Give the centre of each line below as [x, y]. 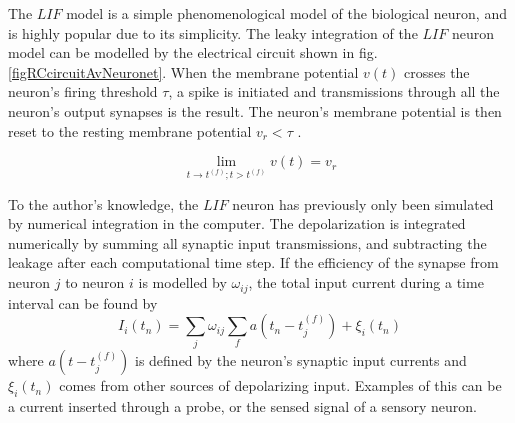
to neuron [95, 282]
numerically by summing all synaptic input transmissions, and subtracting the [247, 242]
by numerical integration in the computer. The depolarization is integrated [237, 223]
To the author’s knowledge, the [103, 203]
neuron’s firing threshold [83, 91]
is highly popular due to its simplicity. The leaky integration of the [213, 32]
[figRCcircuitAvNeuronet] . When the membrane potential [183, 71]
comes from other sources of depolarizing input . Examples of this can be [280, 385]
